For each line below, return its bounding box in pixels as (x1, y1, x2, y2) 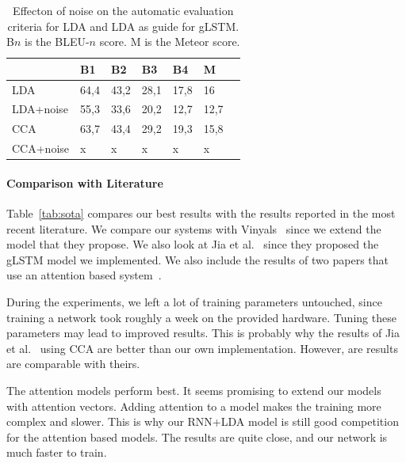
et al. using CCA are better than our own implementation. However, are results (6, 340, 398, 356)
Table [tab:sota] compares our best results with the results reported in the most (6, 205, 396, 222)
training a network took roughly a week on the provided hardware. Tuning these (6, 309, 396, 325)
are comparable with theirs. (6, 355, 140, 372)
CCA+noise (12, 140, 70, 157)
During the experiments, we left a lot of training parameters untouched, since (6, 294, 382, 310)
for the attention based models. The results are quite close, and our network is (6, 428, 388, 445)
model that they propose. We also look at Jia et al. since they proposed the (6, 236, 379, 252)
